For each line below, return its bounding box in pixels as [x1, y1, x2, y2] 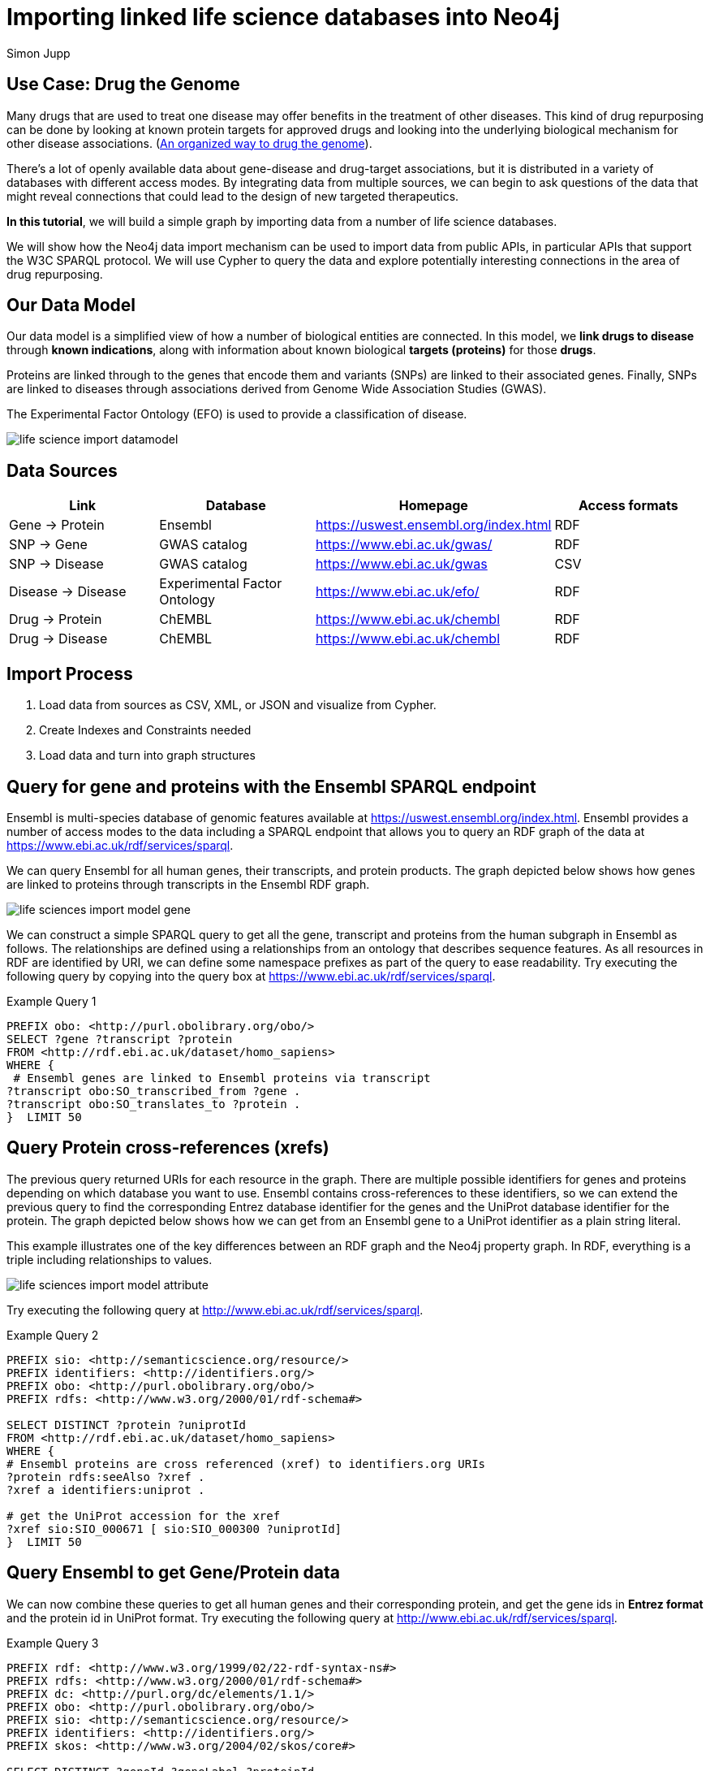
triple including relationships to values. [6, 1252, 213, 1267]
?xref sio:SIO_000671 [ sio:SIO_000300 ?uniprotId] [6, 1522, 342, 1535]
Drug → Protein [9, 611, 102, 628]
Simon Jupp [6, 45, 71, 60]
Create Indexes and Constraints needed [39, 723, 252, 738]
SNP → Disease [9, 556, 104, 573]
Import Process [6, 663, 133, 684]
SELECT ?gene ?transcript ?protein [6, 1032, 233, 1046]
